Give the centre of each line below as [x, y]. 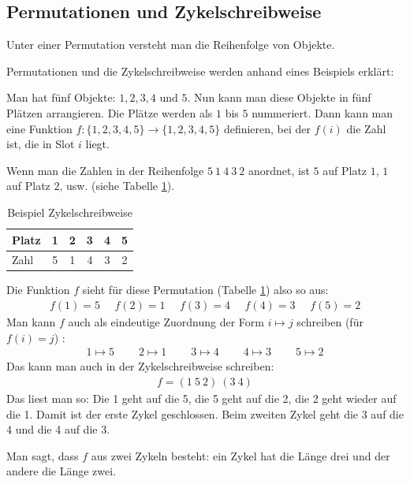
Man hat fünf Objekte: [61, 97]
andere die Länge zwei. [61, 471]
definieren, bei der [267, 128]
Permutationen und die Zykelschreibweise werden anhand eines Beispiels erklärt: [200, 71]
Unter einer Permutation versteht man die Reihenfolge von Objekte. [171, 45]
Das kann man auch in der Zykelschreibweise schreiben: [140, 366]
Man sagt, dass [43, 455]
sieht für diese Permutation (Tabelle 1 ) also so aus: [205, 290]
